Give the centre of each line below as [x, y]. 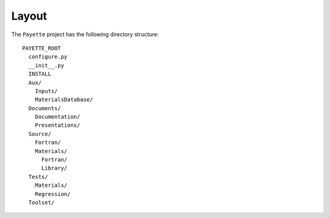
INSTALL [40, 74]
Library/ [54, 168]
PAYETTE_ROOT [42, 48]
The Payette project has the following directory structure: [85, 34]
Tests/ [38, 177]
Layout [29, 16]
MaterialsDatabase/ [64, 100]
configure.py [48, 57]
